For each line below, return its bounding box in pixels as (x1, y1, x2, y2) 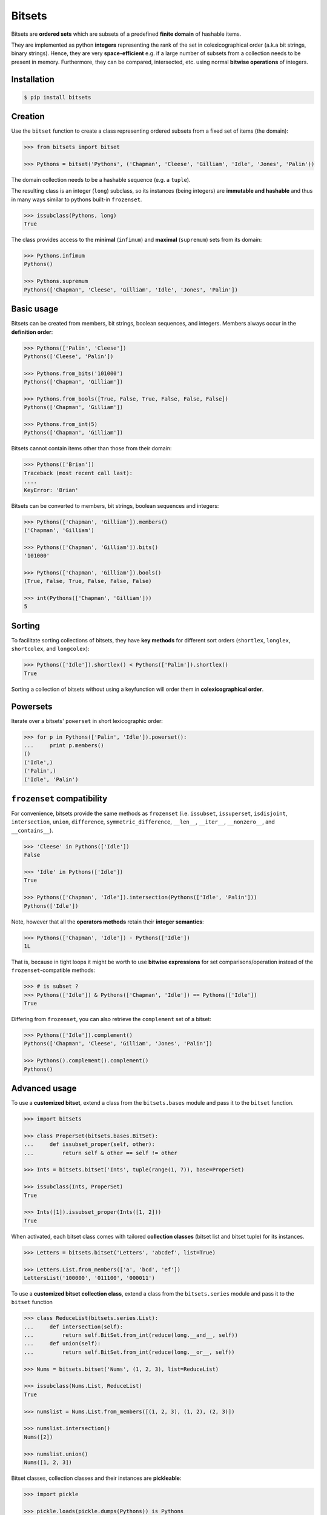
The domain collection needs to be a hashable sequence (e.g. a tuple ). (11, 176, 191, 183)
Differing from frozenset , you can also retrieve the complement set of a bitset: (11, 1016, 212, 1023)
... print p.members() (24, 742, 104, 748)
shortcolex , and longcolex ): (11, 645, 90, 653)
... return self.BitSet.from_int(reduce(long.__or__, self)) (24, 1348, 235, 1356)
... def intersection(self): (24, 1323, 124, 1330)
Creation (11, 112, 45, 122)
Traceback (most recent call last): (24, 470, 133, 476)
